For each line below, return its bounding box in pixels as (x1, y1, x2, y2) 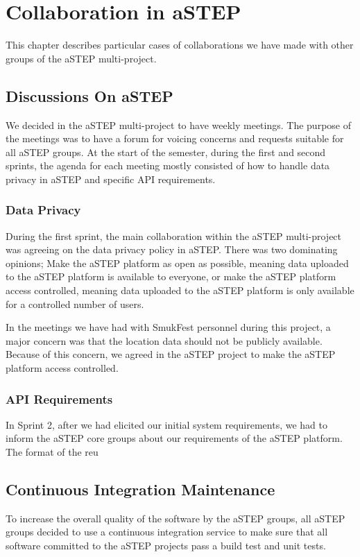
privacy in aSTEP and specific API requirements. (6, 171, 216, 186)
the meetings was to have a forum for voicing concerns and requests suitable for (6, 131, 344, 146)
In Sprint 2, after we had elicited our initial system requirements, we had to (6, 417, 327, 431)
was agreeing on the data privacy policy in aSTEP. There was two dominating (6, 242, 338, 257)
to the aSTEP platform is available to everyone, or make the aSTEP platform (6, 269, 336, 284)
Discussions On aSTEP (6, 85, 173, 106)
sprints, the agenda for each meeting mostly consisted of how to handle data (6, 158, 330, 173)
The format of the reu (6, 445, 98, 459)
